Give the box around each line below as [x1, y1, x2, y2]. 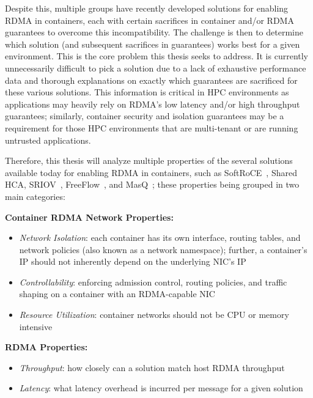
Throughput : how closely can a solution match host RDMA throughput [19, 361, 285, 374]
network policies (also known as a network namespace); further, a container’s [19, 243, 307, 256]
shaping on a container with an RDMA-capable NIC [19, 287, 215, 300]
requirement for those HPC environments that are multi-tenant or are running [5, 121, 298, 134]
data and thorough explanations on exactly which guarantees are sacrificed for [5, 73, 298, 86]
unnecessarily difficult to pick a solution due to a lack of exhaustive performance [5, 61, 306, 74]
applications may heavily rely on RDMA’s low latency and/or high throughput [5, 97, 300, 110]
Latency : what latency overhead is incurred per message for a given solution [19, 381, 303, 394]
